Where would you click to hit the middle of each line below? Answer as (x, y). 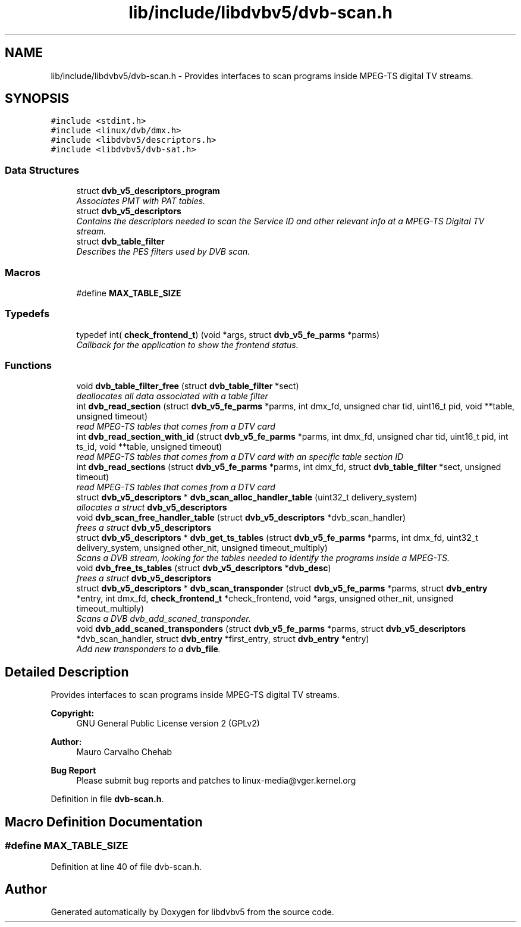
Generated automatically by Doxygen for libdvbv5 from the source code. (192, 912)
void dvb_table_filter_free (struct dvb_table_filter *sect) (188, 386)
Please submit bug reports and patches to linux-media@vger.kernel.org (216, 781)
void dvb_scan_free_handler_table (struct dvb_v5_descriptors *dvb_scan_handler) (241, 518)
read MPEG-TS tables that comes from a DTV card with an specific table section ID (240, 457)
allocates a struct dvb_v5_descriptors (152, 508)
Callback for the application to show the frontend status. (187, 345)
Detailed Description (67, 672)
